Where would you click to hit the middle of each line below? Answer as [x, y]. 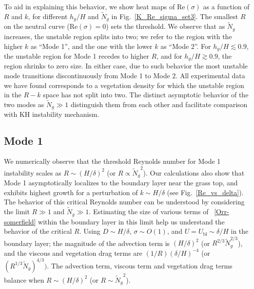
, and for [169, 56]
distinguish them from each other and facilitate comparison [159, 104]
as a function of [226, 6]
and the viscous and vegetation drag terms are [73, 253]
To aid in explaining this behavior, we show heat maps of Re [95, 6]
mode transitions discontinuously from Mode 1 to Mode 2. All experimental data [125, 76]
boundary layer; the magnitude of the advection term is [87, 243]
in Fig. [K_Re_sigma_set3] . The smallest [175, 16]
